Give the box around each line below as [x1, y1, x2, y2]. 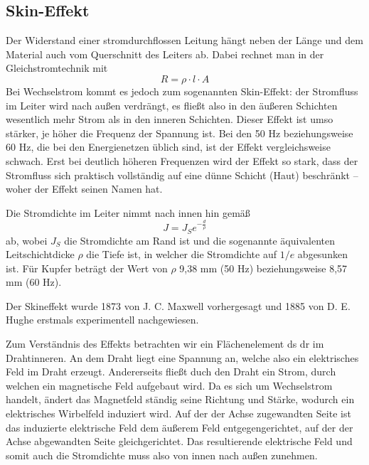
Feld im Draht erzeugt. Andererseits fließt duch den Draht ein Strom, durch [6, 364, 336, 379]
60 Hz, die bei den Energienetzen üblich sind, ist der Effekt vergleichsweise [6, 139, 331, 154]
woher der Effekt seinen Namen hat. [6, 181, 163, 196]
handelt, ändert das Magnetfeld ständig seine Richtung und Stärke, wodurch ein [6, 392, 355, 407]
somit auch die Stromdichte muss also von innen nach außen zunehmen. [6, 447, 318, 462]
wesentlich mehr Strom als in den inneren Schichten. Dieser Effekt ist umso [6, 112, 333, 127]
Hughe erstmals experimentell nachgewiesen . [6, 312, 199, 327]
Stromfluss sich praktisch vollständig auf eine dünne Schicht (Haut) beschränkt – [6, 167, 358, 182]
